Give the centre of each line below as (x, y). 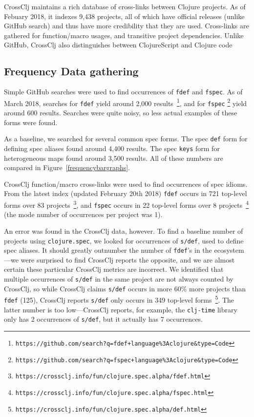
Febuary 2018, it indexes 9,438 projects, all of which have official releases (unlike (124, 16)
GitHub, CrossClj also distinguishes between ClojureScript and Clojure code (118, 45)
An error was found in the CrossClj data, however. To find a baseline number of (124, 230)
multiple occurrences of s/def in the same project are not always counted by (119, 279)
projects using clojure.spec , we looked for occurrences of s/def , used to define (124, 240)
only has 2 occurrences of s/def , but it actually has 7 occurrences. (103, 319)
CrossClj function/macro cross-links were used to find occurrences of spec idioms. (126, 184)
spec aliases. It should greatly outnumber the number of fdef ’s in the (108, 250)
